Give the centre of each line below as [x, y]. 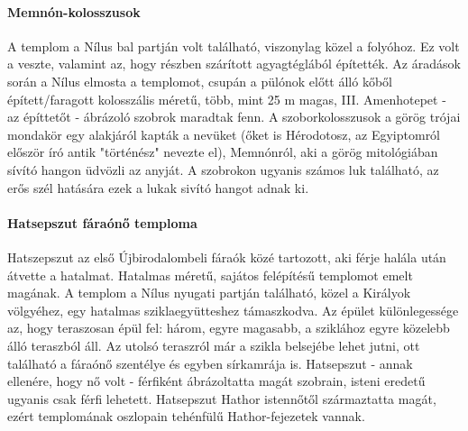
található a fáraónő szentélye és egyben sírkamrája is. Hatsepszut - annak [210, 363]
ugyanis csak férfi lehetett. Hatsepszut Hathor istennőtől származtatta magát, [222, 398]
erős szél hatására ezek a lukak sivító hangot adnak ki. [158, 187]
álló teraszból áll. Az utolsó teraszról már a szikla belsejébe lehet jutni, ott [214, 345]
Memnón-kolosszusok [74, 11]
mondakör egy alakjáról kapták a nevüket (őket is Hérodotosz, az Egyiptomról [224, 134]
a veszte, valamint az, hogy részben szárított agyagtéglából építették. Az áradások [234, 64]
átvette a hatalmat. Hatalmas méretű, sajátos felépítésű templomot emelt [210, 275]
